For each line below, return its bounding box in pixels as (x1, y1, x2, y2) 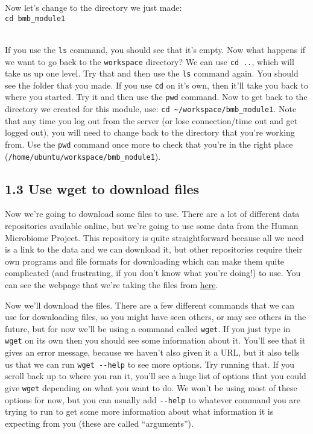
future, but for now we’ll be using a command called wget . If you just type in (5, 322, 291, 335)
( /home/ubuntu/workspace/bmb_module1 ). (5, 149, 161, 162)
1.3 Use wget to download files (5, 179, 200, 198)
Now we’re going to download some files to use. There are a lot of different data (5, 207, 300, 220)
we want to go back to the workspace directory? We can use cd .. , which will (5, 55, 294, 68)
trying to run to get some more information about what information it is (5, 405, 274, 418)
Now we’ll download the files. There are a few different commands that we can (5, 298, 295, 311)
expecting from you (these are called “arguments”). (5, 417, 194, 429)
